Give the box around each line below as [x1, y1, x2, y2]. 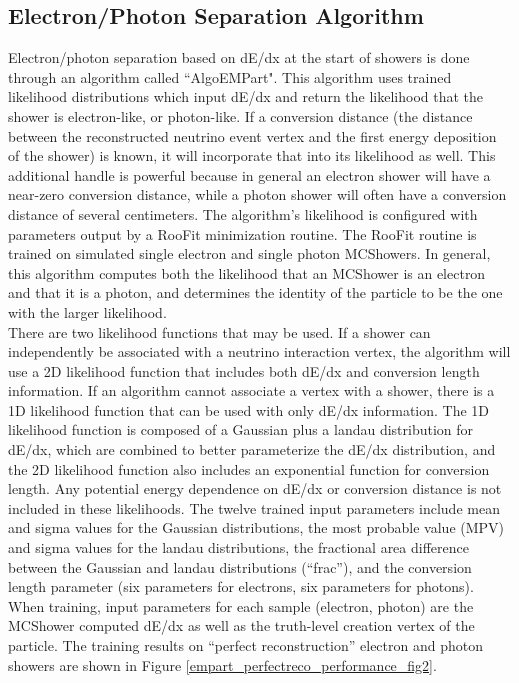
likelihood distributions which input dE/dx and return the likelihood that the [8, 86, 484, 107]
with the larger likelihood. [8, 301, 167, 322]
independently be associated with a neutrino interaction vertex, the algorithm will [8, 341, 511, 362]
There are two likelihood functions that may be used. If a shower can [8, 321, 431, 342]
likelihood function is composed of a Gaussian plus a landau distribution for [8, 419, 474, 440]
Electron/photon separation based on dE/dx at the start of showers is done [8, 47, 470, 68]
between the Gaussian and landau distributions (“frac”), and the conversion [8, 556, 472, 577]
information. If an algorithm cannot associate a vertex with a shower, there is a [8, 380, 495, 401]
